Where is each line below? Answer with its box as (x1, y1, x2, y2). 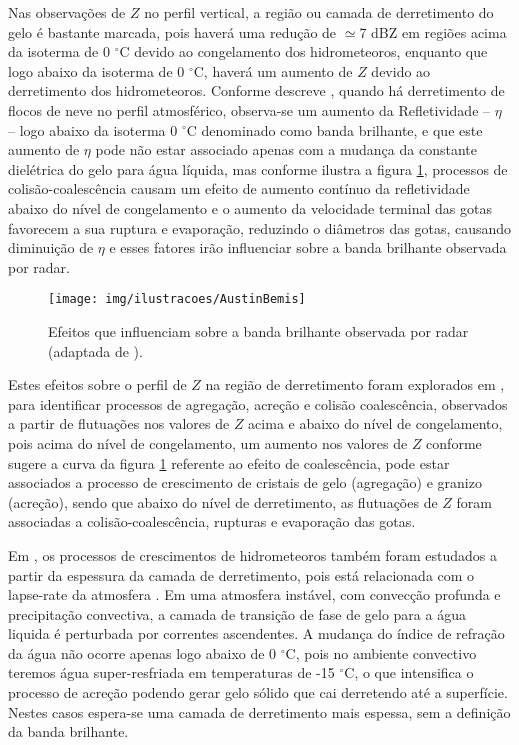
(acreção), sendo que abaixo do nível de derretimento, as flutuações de (8, 491, 438, 512)
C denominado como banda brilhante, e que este (186, 119, 483, 140)
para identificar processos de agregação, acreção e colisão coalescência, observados (8, 393, 508, 414)
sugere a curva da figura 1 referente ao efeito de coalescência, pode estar (8, 452, 450, 473)
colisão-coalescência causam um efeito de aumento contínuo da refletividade (8, 178, 470, 199)
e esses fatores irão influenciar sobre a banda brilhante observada (109, 237, 507, 258)
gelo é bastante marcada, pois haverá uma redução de (8, 21, 337, 42)
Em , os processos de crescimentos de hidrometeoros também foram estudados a (8, 544, 498, 565)
